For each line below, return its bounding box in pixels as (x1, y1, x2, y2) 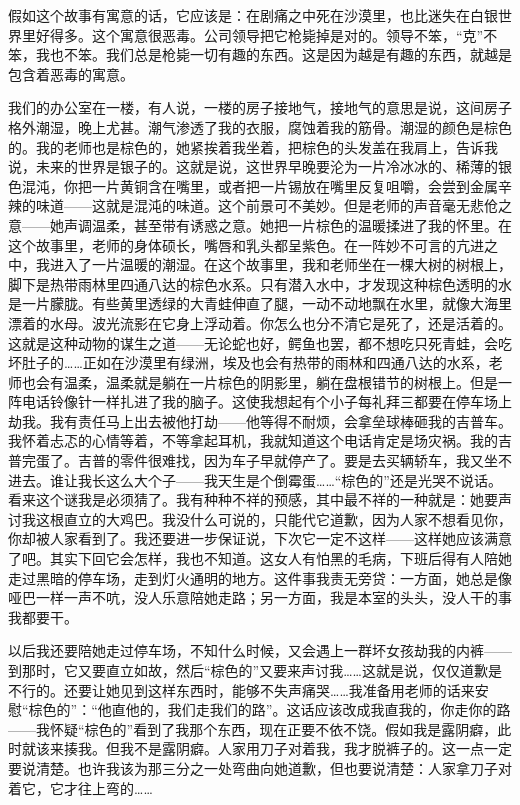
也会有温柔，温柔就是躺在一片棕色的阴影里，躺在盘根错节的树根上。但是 (21, 371, 498, 392)
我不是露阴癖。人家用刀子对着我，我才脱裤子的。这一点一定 (119, 738, 512, 759)
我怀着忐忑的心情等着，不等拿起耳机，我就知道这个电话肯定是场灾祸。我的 (8, 430, 498, 451)
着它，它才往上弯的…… (8, 777, 153, 798)
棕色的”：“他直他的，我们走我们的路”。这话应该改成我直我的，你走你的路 (28, 699, 511, 720)
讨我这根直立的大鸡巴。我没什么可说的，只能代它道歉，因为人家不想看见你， (8, 508, 512, 529)
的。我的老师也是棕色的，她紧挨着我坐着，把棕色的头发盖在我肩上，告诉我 (8, 136, 498, 157)
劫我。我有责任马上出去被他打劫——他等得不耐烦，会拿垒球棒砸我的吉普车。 (8, 410, 512, 431)
